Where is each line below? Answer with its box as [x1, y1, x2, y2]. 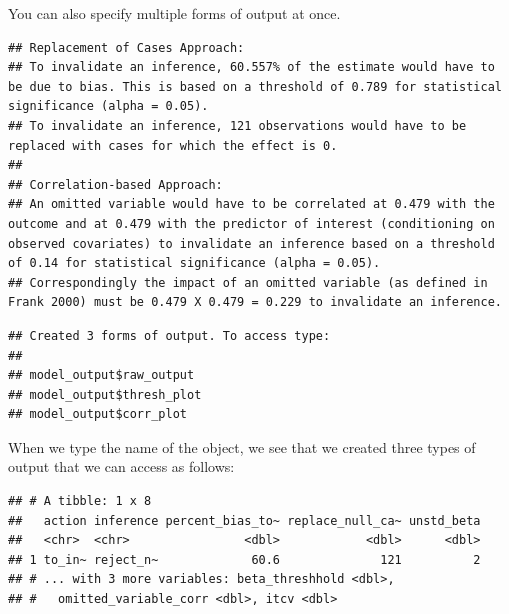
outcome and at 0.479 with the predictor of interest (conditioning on [8, 216, 495, 231]
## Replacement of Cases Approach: [8, 40, 245, 55]
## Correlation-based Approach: [8, 177, 223, 192]
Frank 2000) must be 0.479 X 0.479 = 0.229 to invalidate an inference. [8, 295, 502, 310]
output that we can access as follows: [8, 456, 235, 477]
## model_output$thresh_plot [8, 387, 202, 402]
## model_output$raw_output [8, 368, 195, 383]
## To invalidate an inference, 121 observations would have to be [8, 118, 467, 133]
